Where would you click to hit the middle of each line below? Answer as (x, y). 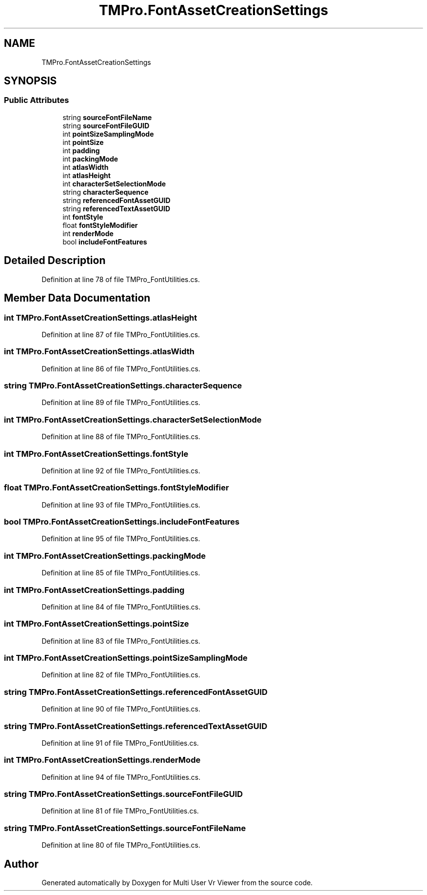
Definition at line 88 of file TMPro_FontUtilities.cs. (121, 437)
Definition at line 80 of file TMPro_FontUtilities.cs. (121, 845)
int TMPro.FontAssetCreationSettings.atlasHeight (101, 317)
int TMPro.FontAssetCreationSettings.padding (94, 590)
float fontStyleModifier (100, 225)
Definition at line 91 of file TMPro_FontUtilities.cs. (120, 743)
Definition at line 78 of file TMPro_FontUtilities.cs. (121, 279)
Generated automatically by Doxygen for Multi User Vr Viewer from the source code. (177, 882)
